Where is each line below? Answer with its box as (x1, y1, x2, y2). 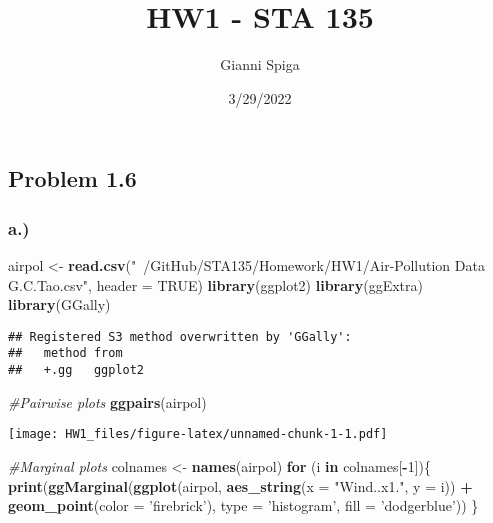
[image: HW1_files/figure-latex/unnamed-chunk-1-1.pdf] (8, 427, 388, 442)
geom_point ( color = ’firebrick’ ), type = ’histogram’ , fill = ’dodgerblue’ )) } (8, 495, 479, 516)
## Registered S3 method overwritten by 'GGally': (8, 329, 352, 344)
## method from (8, 346, 123, 361)
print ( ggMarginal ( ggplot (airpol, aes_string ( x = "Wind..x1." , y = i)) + (8, 475, 473, 496)
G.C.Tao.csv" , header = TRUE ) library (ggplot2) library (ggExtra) (8, 274, 423, 295)
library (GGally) (8, 294, 111, 315)
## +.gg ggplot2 (8, 363, 145, 378)
